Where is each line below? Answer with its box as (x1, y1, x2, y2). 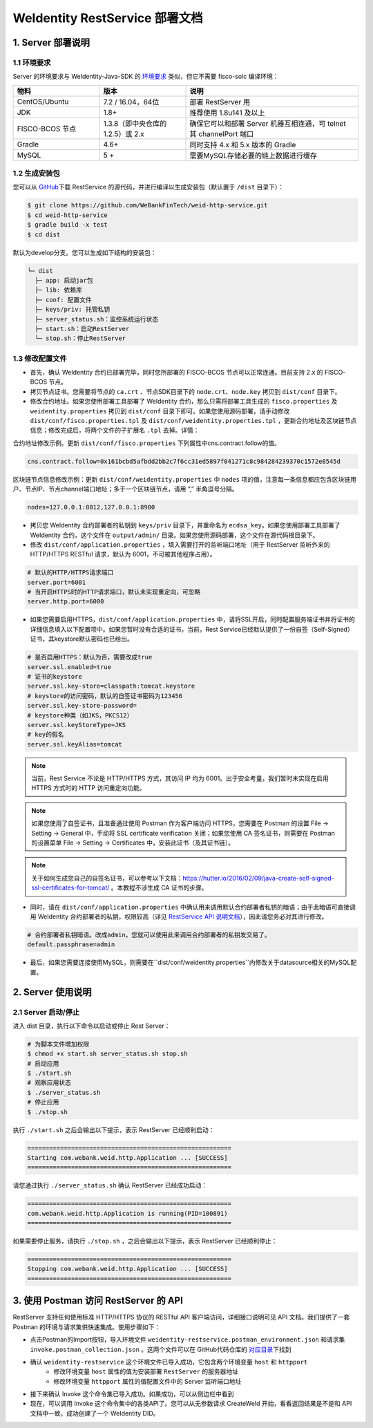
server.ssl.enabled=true (27, 663, 112, 670)
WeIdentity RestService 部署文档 (12, 10, 203, 26)
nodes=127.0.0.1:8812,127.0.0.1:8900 (27, 503, 155, 511)
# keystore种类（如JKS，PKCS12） (27, 711, 133, 719)
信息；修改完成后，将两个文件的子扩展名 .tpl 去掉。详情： (30, 426, 200, 435)
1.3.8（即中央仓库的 (103, 118, 167, 128)
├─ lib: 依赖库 (35, 286, 82, 294)
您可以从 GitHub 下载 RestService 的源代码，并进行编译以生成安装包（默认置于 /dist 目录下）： (12, 183, 285, 191)
